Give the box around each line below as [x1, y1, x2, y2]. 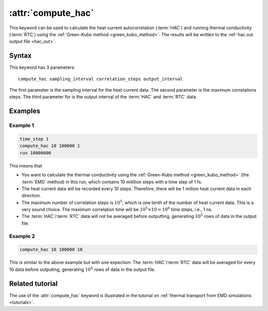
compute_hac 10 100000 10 [19, 247, 83, 253]
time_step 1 [19, 136, 49, 142]
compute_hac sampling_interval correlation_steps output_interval [18, 76, 183, 82]
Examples [9, 107, 41, 115]
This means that [9, 162, 42, 168]
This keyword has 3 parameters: [9, 64, 75, 70]
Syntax [9, 52, 32, 60]
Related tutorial [9, 279, 58, 288]
